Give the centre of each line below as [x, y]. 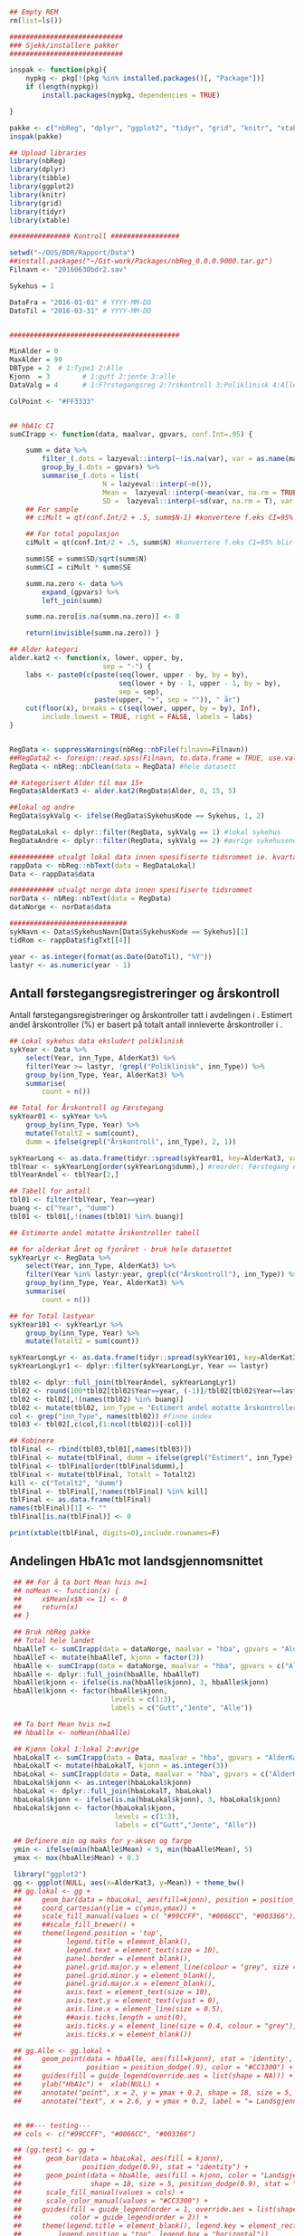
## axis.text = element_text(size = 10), [113, 1992]
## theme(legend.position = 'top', [89, 1934]
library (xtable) [40, 220]
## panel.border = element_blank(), [103, 1958]
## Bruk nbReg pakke [52, 1632]
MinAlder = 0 [34, 351]
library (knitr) [38, 195]
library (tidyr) [38, 212]
